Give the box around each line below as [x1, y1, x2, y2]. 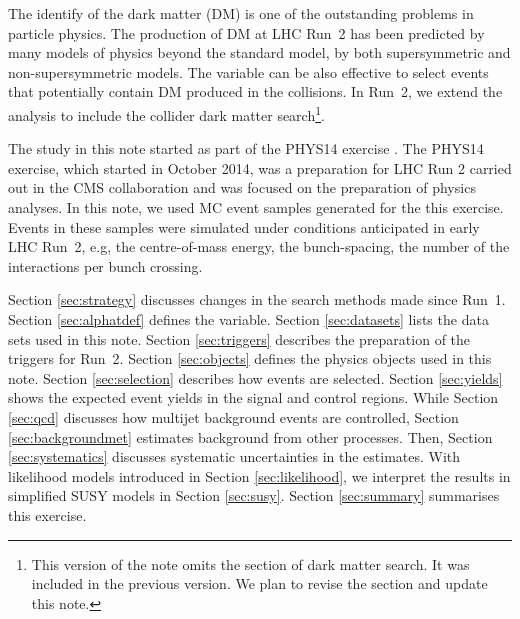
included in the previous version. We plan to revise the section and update [31, 573, 488, 594]
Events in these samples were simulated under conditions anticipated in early [8, 216, 480, 237]
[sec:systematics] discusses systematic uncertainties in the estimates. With [8, 446, 461, 467]
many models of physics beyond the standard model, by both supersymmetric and [8, 42, 511, 63]
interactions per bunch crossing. [8, 255, 203, 276]
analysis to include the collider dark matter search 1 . [8, 101, 325, 125]
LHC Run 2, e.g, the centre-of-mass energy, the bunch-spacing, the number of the [8, 236, 510, 257]
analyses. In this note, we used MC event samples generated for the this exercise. [8, 197, 504, 217]
